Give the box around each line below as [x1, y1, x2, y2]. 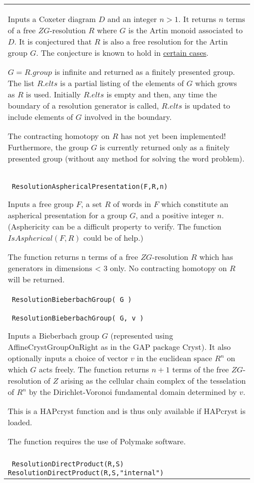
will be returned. [8, 274, 65, 285]
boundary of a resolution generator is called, [8, 100, 159, 111]
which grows [195, 77, 237, 89]
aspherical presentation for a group [8, 209, 127, 221]
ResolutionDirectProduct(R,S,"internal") [8, 469, 164, 477]
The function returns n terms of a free [8, 251, 138, 262]
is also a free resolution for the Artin [103, 36, 228, 47]
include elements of [8, 111, 73, 122]
